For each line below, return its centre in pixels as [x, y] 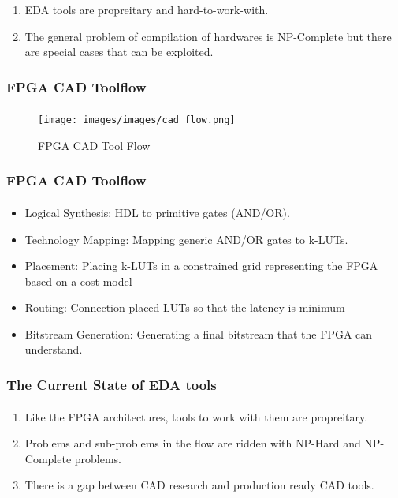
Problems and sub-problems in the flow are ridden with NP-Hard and [193, 443]
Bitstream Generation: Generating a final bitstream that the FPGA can [199, 333]
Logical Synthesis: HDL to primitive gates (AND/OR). [157, 212]
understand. [54, 349]
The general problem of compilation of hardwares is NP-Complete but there [208, 36]
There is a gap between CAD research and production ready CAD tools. [199, 485]
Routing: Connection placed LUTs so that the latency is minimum [185, 307]
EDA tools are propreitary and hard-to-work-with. [147, 9]
